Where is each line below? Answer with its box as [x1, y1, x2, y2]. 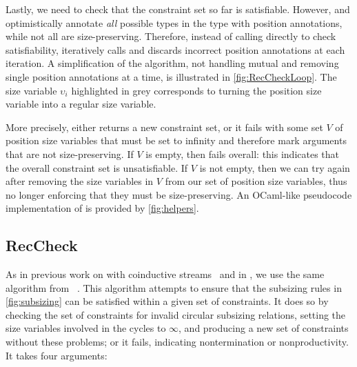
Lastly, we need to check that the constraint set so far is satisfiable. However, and [6, 2, 350, 16]
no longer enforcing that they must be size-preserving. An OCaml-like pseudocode [6, 187, 352, 201]
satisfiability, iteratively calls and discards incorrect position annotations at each [6, 42, 345, 57]
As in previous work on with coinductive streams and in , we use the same [6, 267, 325, 281]
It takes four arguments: [6, 348, 108, 362]
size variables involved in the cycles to [6, 321, 166, 335]
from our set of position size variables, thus [165, 174, 347, 188]
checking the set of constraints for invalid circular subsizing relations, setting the [6, 307, 346, 321]
